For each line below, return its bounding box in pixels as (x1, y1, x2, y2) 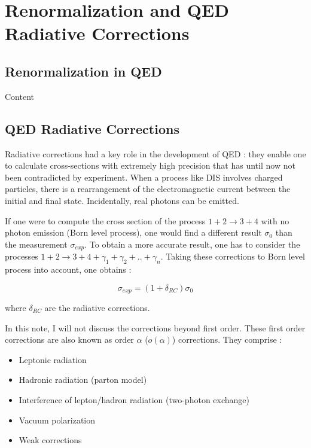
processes (5, 250, 38, 263)
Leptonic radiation (19, 353, 87, 365)
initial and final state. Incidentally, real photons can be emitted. (5, 194, 239, 206)
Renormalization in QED (5, 62, 162, 80)
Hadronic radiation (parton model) (19, 373, 147, 386)
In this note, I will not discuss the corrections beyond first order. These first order (5, 321, 306, 334)
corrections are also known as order (5, 333, 134, 346)
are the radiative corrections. (44, 301, 150, 314)
